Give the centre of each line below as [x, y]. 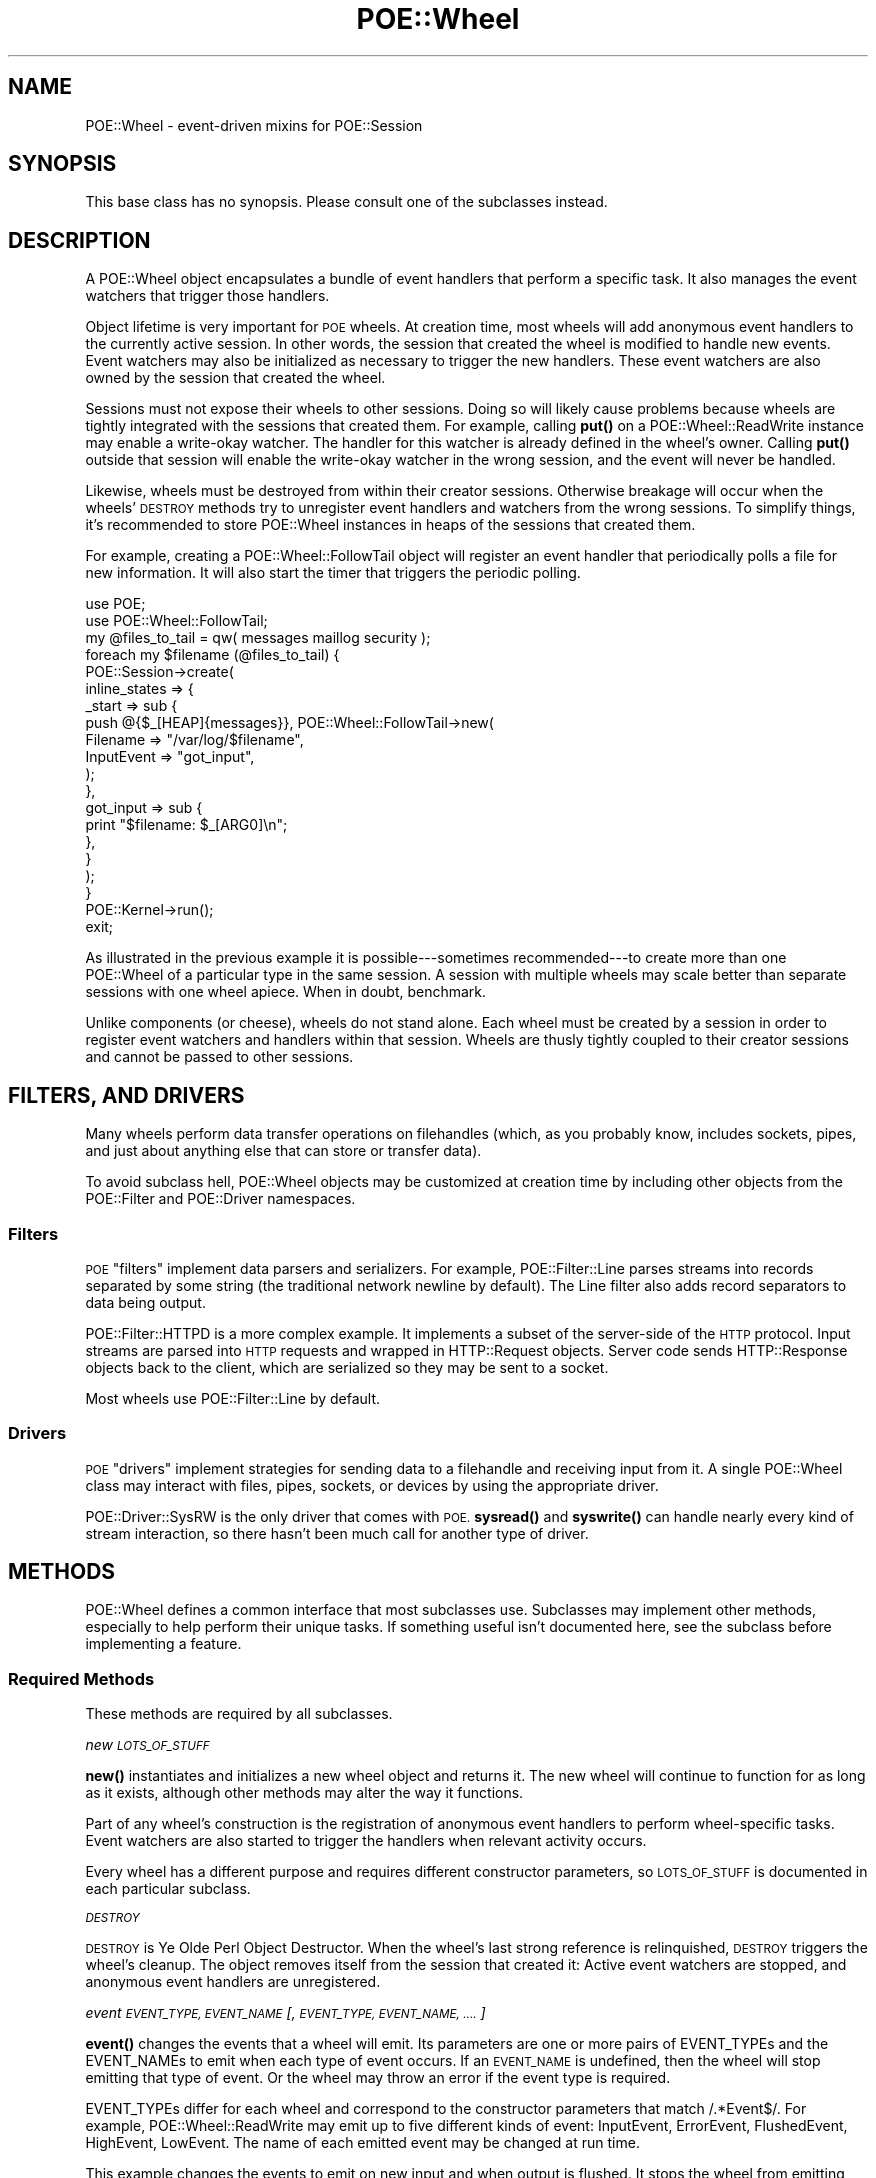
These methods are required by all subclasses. [239, 1714]
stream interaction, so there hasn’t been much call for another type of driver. [337, 1533]
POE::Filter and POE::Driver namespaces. [220, 1199]
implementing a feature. [163, 1644]
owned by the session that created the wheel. [235, 378]
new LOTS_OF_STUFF [147, 1745]
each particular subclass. [168, 1889]
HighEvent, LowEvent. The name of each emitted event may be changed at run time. [362, 2143]
